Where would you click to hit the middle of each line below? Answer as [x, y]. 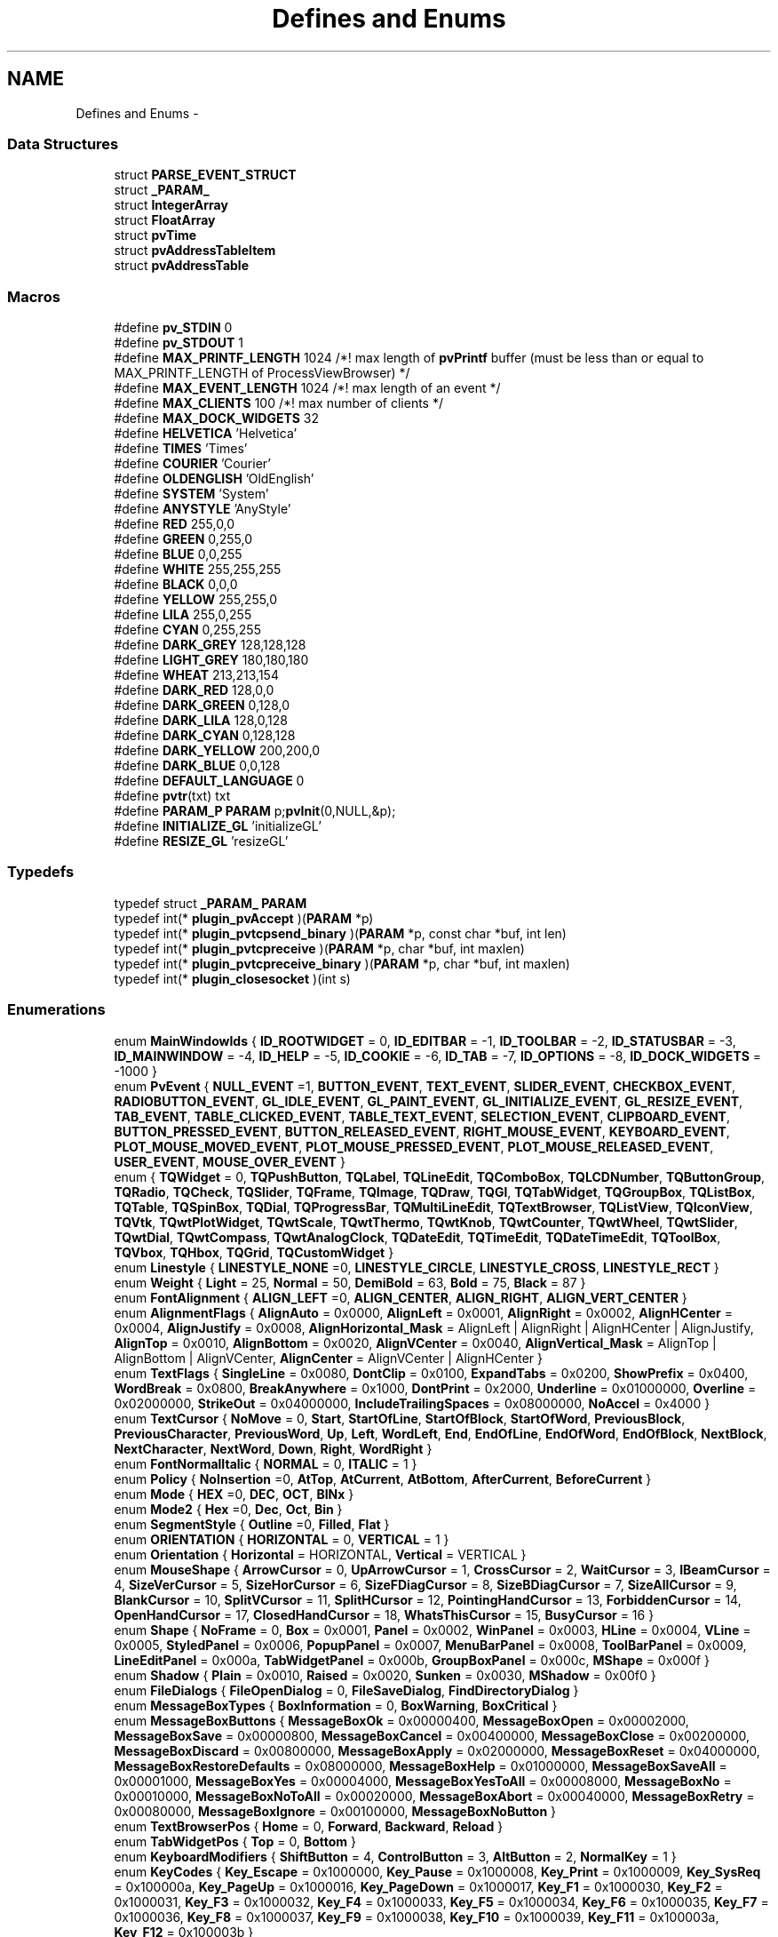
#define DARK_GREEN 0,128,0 [202, 705]
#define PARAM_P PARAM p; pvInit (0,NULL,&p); [255, 811]
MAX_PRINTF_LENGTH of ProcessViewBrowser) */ [262, 373]
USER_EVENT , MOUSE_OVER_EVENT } [230, 1161]
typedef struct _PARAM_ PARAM [210, 903]
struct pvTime [155, 235]
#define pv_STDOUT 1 [179, 343]
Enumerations [56, 1010]
